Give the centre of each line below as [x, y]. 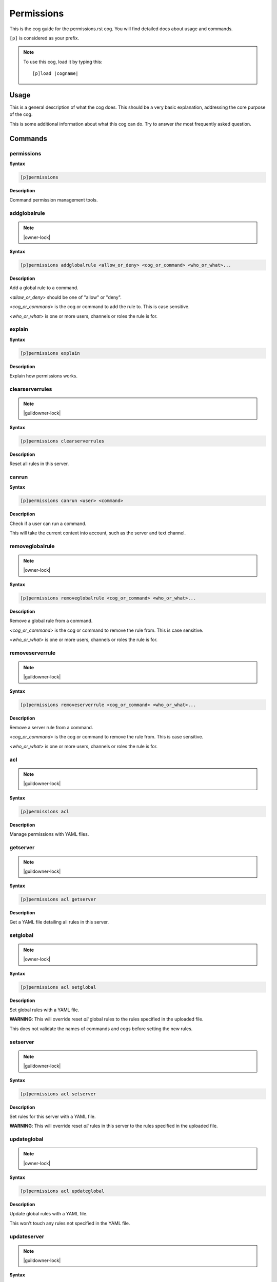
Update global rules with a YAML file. [48, 1214]
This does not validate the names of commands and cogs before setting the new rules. [101, 1029]
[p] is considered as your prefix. [44, 38]
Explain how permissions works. [44, 376]
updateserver [27, 1236]
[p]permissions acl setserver [58, 1094]
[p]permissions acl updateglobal [62, 1191]
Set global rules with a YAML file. [44, 1010]
